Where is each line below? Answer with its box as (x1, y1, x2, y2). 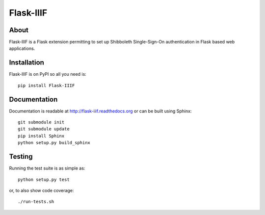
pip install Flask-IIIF (18, 83, 75, 88)
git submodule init (18, 120, 65, 125)
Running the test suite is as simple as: (9, 165, 85, 171)
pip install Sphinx (18, 133, 65, 139)
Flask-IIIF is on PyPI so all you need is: (9, 71, 87, 77)
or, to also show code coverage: (9, 187, 74, 193)
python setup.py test (18, 176, 70, 182)
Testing (9, 152, 33, 161)
